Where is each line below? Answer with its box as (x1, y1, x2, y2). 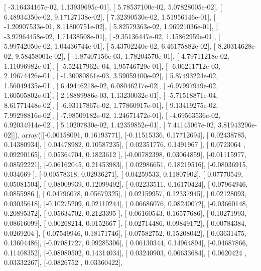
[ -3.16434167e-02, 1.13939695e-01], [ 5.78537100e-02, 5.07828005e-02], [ (4, 2, 222, 12)
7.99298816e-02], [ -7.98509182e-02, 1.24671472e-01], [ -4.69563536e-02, (4, 109, 220, 120)
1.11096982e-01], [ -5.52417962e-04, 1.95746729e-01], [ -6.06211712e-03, (4, 60, 220, 71)
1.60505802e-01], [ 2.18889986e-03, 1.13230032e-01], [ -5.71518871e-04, (4, 90, 218, 100)
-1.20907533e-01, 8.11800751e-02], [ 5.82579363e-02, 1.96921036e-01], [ (4, 21, 218, 32)
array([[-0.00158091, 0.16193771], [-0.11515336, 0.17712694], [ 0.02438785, (22, 129, 247, 140)
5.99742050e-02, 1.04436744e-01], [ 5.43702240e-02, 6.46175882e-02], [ (4, 41, 216, 51)
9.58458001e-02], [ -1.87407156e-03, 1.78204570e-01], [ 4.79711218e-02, (15, 50, 229, 61)
